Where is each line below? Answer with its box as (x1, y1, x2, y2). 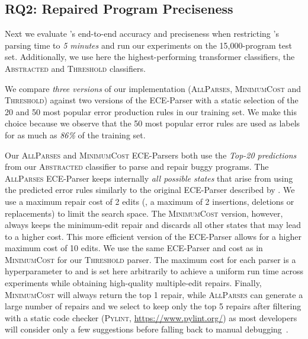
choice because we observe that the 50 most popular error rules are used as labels (5, 117, 300, 129)
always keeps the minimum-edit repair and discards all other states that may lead (5, 218, 301, 231)
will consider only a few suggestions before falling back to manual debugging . (5, 323, 288, 335)
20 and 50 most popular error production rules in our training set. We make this (5, 105, 297, 118)
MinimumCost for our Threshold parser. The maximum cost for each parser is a (5, 253, 296, 265)
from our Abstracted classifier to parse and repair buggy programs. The (5, 160, 269, 173)
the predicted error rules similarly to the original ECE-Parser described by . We (5, 183, 295, 196)
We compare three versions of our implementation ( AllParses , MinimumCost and (5, 82, 301, 94)
